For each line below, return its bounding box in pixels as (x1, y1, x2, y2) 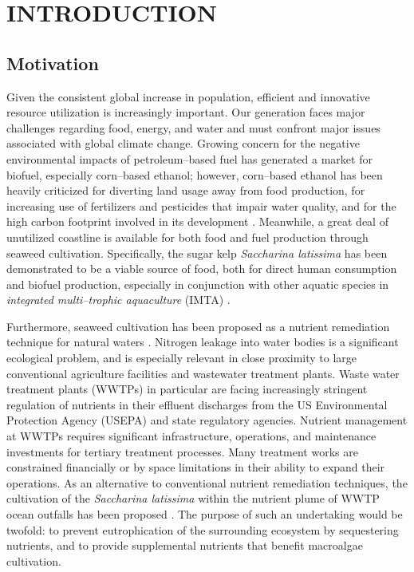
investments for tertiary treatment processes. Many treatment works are (6, 443, 358, 460)
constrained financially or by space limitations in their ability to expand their (6, 459, 385, 475)
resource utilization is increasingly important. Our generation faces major (6, 104, 365, 120)
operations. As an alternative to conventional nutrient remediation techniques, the (6, 474, 408, 491)
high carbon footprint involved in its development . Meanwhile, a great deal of (6, 213, 388, 230)
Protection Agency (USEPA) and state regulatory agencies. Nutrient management (6, 412, 408, 428)
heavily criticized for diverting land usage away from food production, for (6, 182, 365, 199)
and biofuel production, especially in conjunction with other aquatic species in (6, 275, 389, 292)
